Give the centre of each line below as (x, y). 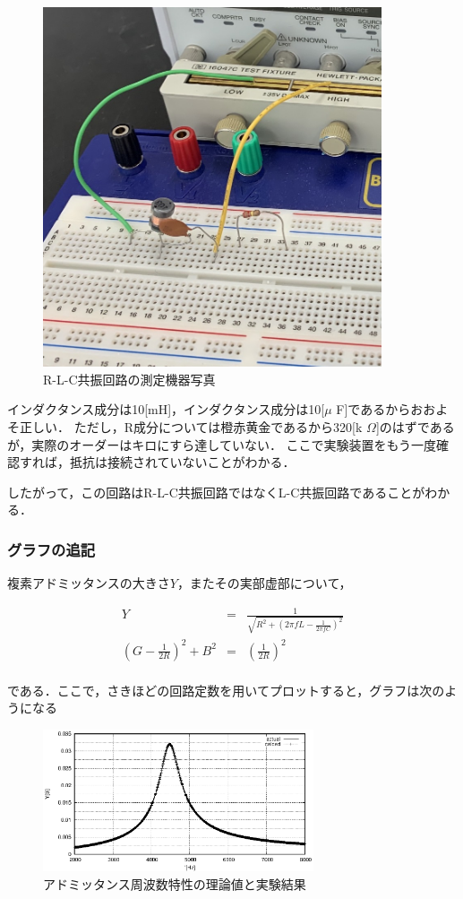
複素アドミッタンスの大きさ (89, 583)
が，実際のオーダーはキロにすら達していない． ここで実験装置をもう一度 (222, 444)
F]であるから (373, 409)
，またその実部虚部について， (264, 583)
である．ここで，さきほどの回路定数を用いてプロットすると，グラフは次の (226, 690)
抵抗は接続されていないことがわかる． (182, 462)
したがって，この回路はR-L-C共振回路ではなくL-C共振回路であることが (216, 492)
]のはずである (415, 426)
